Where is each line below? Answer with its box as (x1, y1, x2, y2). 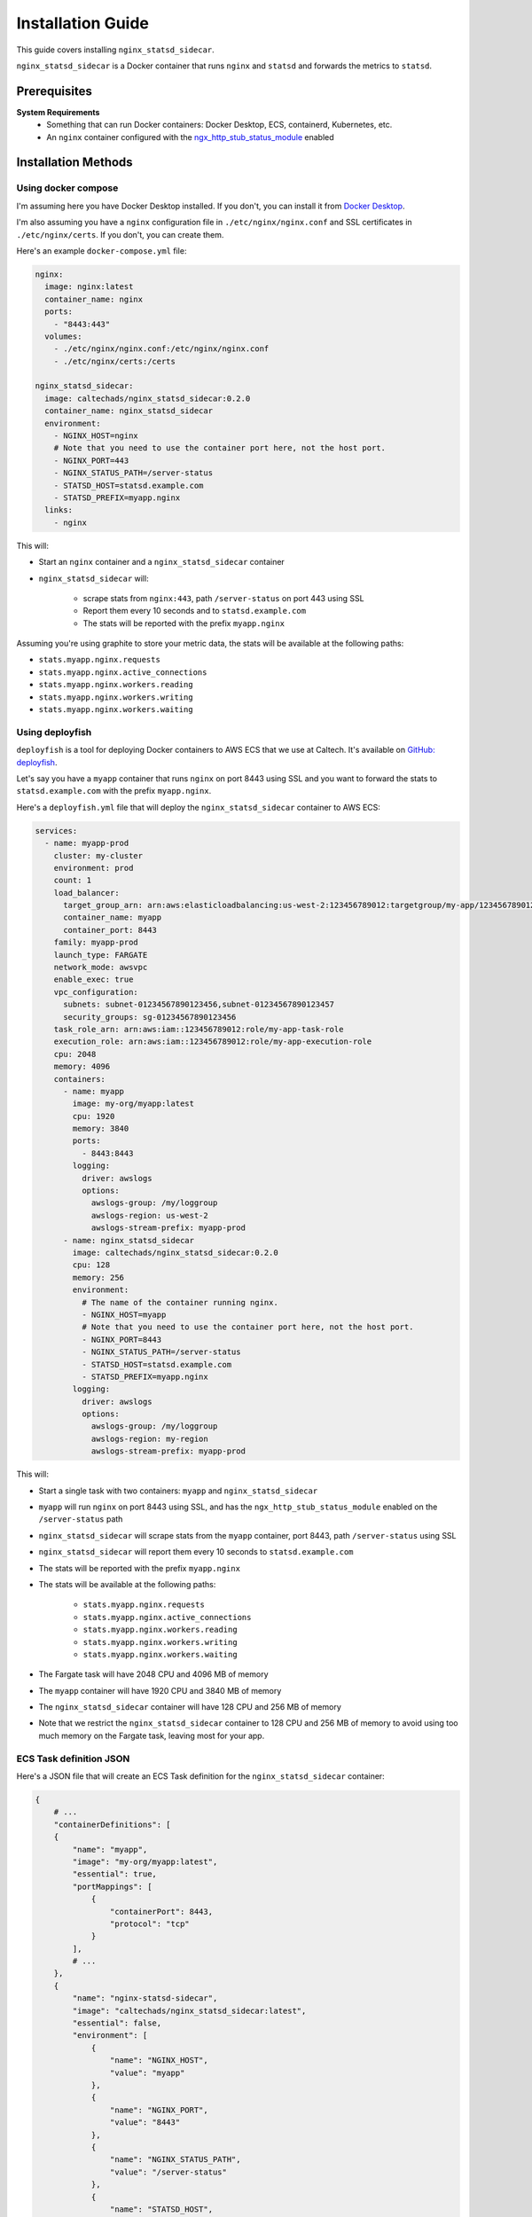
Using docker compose (16, 182, 119, 194)
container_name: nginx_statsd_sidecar (44, 406, 213, 416)
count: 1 (53, 875, 92, 886)
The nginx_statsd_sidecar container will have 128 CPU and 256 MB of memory (38, 1702, 341, 1712)
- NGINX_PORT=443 (53, 455, 129, 466)
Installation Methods (16, 155, 133, 170)
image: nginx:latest (44, 282, 134, 292)
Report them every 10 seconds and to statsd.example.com (82, 606, 306, 616)
